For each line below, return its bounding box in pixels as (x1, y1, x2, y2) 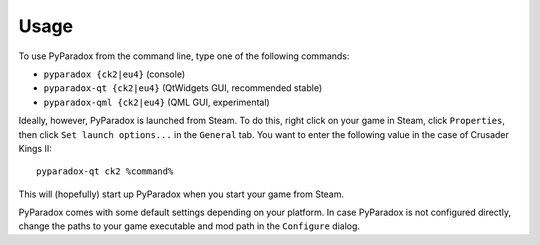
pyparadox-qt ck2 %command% (36, 166, 174, 177)
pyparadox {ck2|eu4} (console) (43, 68, 185, 80)
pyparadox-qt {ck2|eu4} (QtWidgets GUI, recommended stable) (43, 82, 323, 94)
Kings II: (18, 142, 52, 154)
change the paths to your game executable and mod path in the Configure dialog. (18, 220, 360, 232)
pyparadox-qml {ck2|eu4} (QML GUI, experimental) (43, 96, 270, 108)
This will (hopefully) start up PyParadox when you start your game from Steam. (18, 188, 345, 200)
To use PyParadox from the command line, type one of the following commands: (18, 50, 350, 62)
